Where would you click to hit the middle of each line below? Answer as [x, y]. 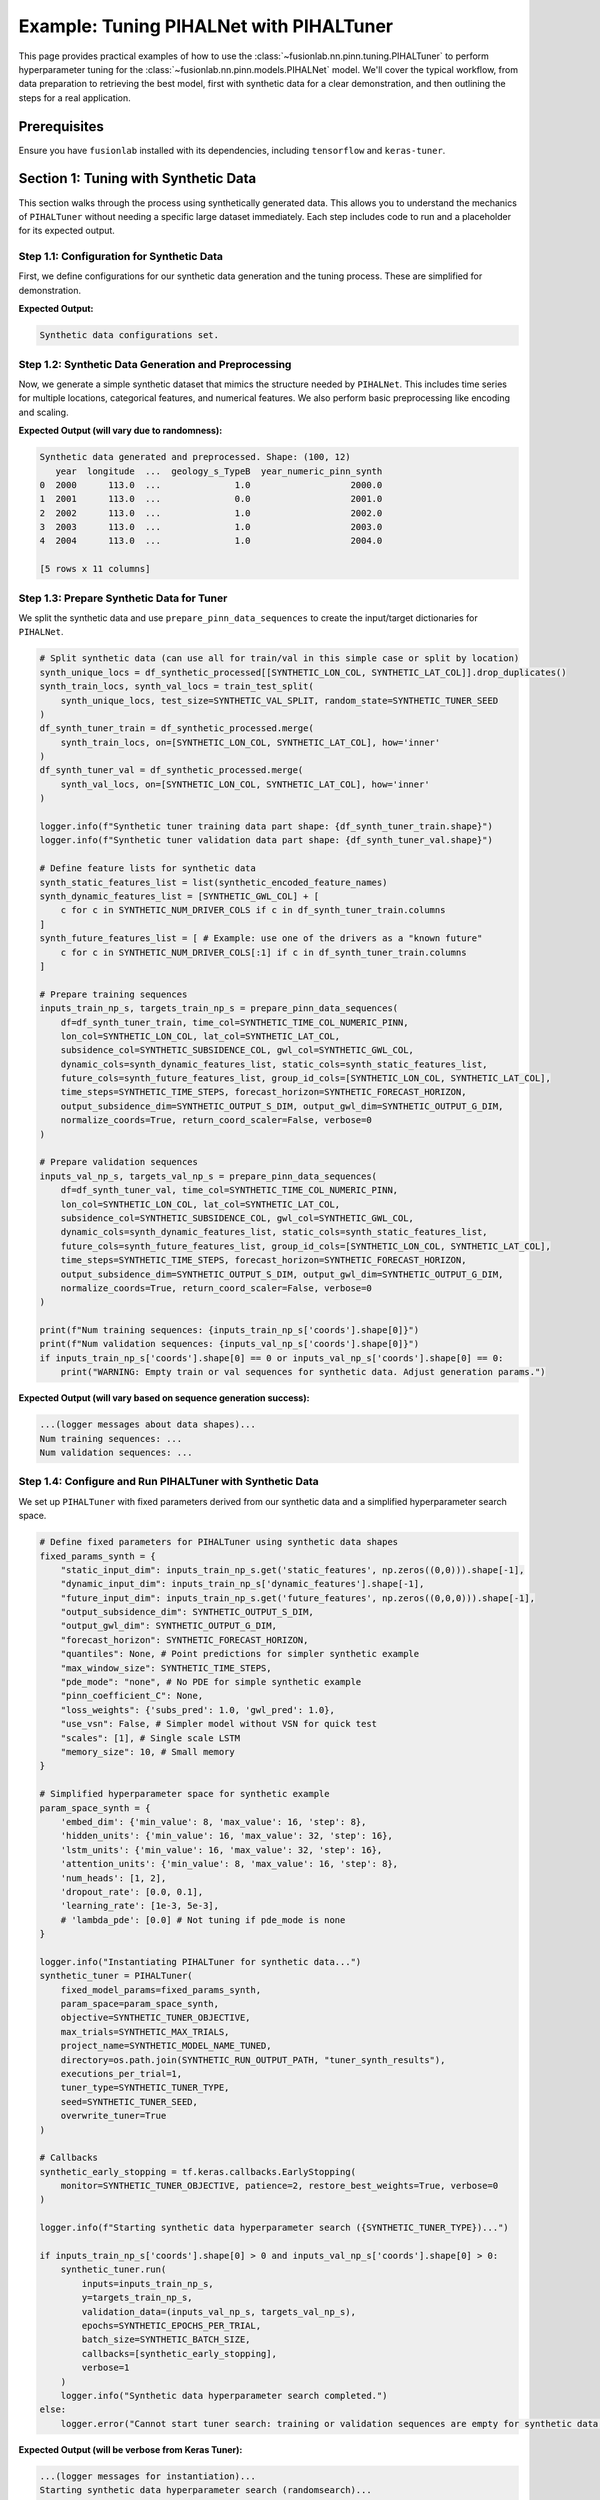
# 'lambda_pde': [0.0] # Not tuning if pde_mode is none [203, 1919]
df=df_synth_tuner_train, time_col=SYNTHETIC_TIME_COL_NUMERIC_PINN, [234, 1022]
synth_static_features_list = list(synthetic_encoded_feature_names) [213, 882]
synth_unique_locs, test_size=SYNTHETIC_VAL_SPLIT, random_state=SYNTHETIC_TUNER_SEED [279, 700]
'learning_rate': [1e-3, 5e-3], [140, 1906]
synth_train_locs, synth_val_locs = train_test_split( [176, 686]
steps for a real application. [75, 97]
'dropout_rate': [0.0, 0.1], [132, 1891]
